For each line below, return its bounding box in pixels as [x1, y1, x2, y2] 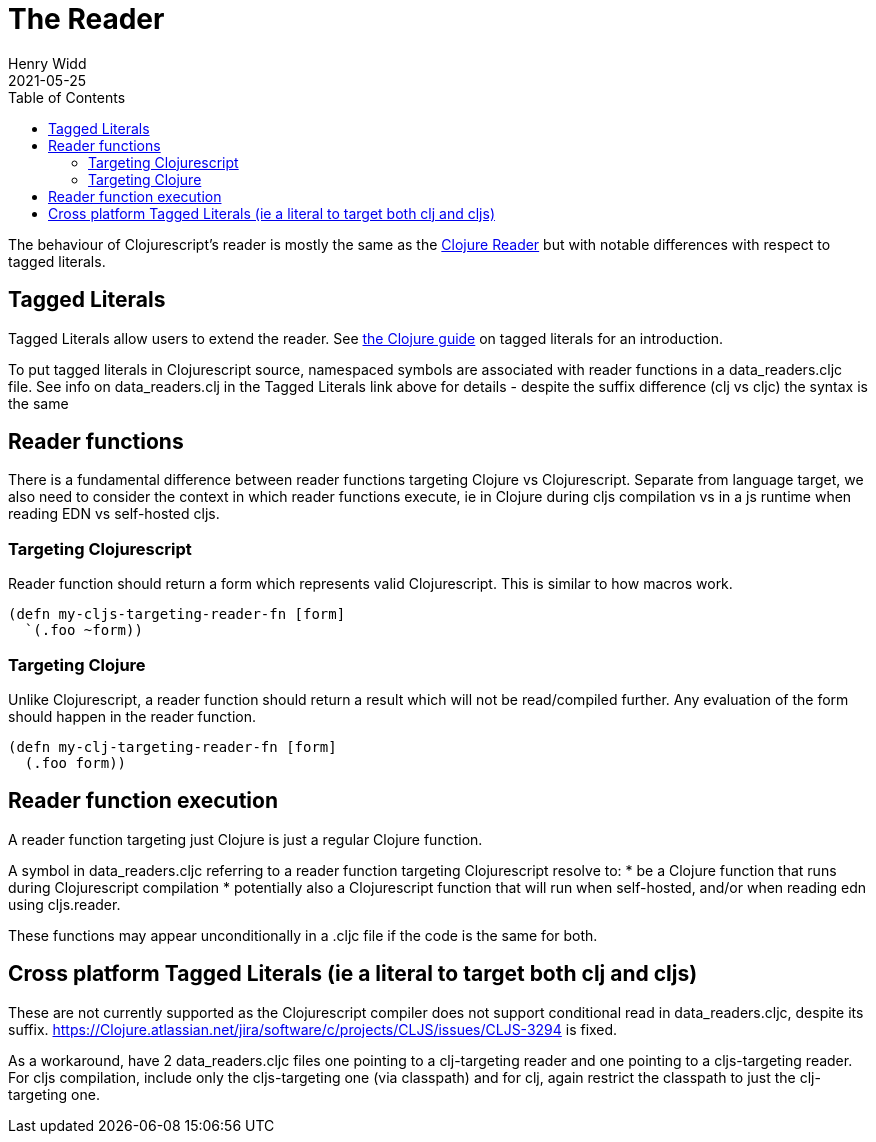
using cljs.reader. [8, 895, 121, 913]
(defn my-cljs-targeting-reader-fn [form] [8, 606, 346, 623]
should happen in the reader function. [8, 707, 256, 725]
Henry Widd [8, 54, 87, 72]
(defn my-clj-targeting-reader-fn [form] [8, 738, 337, 755]
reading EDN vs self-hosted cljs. [8, 505, 220, 523]
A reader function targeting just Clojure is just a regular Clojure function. [8, 830, 483, 848]
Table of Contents [8, 88, 126, 106]
